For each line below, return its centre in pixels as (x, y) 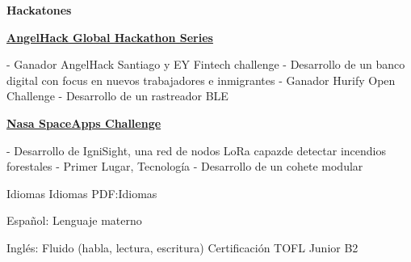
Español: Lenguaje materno (74, 220)
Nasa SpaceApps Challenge (84, 123)
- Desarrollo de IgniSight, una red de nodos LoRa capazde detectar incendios (196, 150)
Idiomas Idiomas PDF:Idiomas (82, 193)
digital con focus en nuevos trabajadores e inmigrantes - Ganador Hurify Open (201, 80)
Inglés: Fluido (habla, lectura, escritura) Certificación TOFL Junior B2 (182, 247)
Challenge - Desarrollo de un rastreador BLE (117, 96)
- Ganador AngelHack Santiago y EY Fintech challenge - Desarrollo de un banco (206, 64)
